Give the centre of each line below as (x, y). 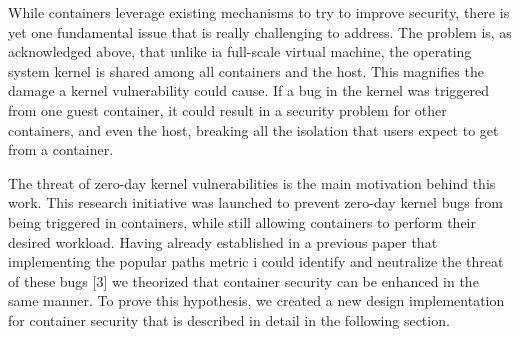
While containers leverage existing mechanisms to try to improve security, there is (259, 12)
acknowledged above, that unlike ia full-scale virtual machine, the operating (240, 51)
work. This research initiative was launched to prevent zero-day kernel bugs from (255, 202)
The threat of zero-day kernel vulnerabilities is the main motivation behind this (252, 182)
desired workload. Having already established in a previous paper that (223, 241)
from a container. (61, 149)
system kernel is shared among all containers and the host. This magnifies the (246, 70)
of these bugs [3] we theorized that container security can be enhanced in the (243, 280)
